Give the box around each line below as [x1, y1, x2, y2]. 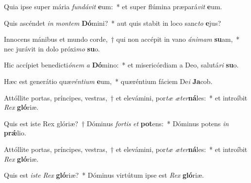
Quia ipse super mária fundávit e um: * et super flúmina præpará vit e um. [4, 1, 222, 11]
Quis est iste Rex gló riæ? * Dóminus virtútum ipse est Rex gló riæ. [4, 170, 204, 180]
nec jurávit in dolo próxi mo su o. [4, 43, 100, 53]
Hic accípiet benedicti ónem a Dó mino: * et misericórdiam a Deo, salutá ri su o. [4, 60, 239, 70]
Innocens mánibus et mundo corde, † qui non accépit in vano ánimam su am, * [4, 34, 240, 44]
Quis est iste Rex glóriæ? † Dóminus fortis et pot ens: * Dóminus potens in [4, 118, 229, 128]
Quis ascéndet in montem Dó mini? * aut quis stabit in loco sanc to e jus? [4, 17, 221, 28]
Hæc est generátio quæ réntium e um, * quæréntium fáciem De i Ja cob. [4, 76, 213, 86]
